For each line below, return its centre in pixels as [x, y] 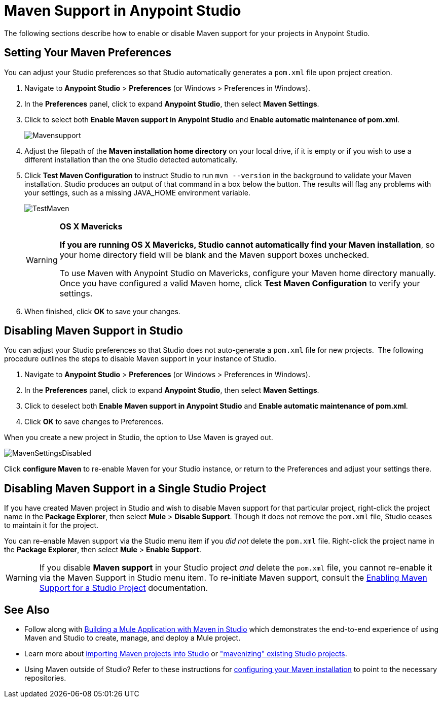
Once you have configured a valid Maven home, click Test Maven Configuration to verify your [240, 283]
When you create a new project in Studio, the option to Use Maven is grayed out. [139, 438]
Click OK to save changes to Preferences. [94, 422]
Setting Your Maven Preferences [88, 53]
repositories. [45, 678]
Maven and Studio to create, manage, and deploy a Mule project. [133, 638]
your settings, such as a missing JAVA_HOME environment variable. [137, 192]
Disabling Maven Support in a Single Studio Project [135, 488]
